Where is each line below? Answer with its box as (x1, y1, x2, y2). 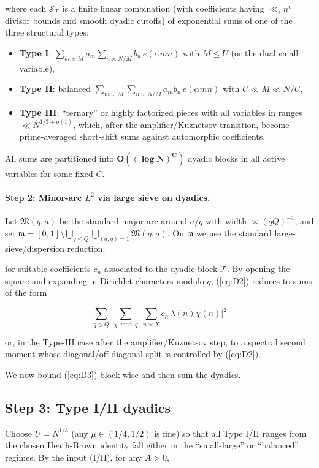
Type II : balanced (19, 82, 91, 95)
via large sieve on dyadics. (98, 191, 210, 203)
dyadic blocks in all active (187, 151, 285, 164)
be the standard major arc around (59, 214, 188, 227)
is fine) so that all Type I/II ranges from (154, 426, 307, 439)
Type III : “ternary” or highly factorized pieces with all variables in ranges (19, 105, 302, 118)
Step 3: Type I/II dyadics (5, 398, 171, 417)
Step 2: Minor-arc (5, 191, 82, 203)
